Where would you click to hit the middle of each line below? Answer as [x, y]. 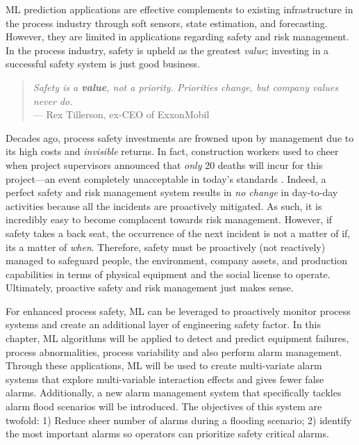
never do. [53, 100]
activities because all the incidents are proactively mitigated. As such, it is [164, 205]
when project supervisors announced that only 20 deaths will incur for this [164, 164]
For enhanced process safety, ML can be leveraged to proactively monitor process [178, 310]
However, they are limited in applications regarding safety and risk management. [177, 37]
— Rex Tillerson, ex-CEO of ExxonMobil [121, 114]
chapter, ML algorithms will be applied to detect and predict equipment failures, [177, 338]
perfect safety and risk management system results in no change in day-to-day [172, 192]
